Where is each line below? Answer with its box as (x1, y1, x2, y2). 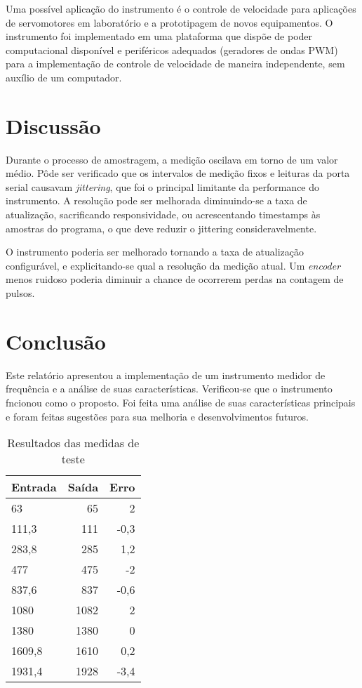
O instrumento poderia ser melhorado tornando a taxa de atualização (6, 244, 304, 259)
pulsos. (6, 286, 35, 300)
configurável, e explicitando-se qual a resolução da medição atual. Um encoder (6, 258, 341, 272)
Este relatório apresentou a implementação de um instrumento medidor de (6, 367, 326, 382)
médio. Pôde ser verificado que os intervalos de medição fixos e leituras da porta (6, 166, 350, 180)
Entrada (11, 479, 57, 496)
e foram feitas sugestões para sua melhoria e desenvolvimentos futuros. (6, 409, 309, 423)
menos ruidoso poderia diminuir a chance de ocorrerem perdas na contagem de (6, 272, 344, 286)
